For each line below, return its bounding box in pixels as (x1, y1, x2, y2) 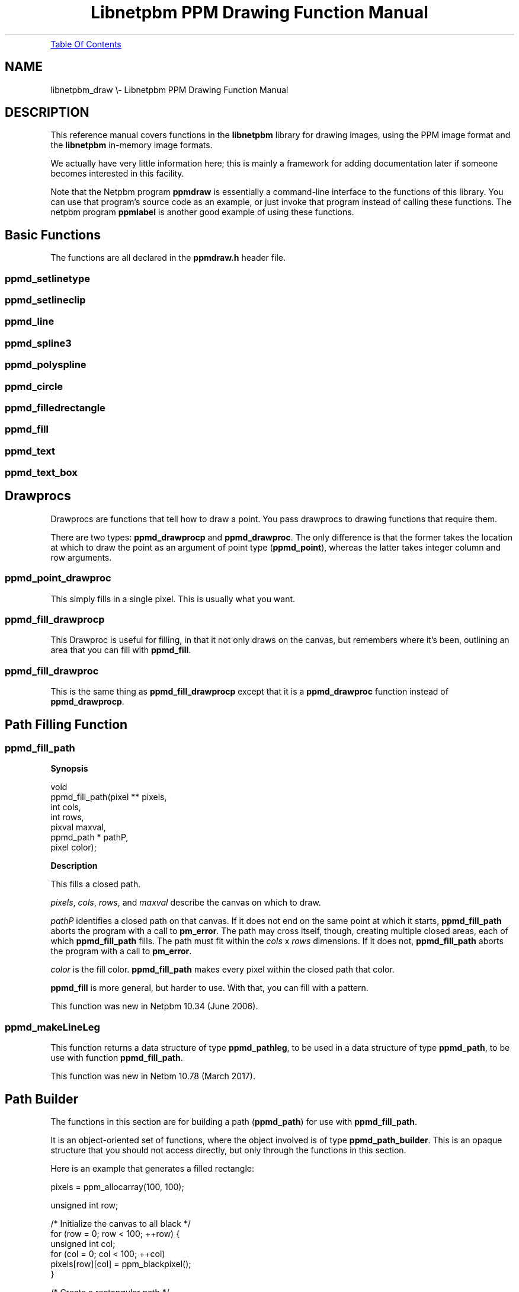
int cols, (50, 802, 81, 813)
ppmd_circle (5, 380, 63, 392)
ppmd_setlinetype (5, 272, 90, 284)
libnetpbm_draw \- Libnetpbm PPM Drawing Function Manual (50, 84, 289, 95)
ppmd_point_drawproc (5, 572, 111, 584)
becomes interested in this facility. (50, 168, 184, 179)
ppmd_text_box (5, 466, 78, 479)
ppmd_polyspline (5, 359, 86, 371)
